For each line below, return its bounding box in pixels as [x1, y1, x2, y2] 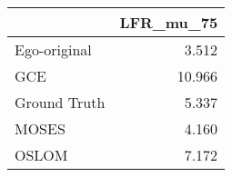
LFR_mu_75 [119, 12, 218, 33]
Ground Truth [15, 92, 106, 113]
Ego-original [15, 39, 92, 60]
